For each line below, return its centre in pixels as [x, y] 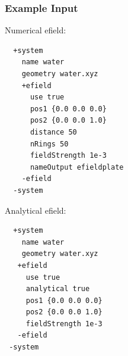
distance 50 [53, 132]
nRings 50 [49, 144]
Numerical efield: [36, 30]
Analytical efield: [36, 210]
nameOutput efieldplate [77, 167]
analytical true [58, 289]
